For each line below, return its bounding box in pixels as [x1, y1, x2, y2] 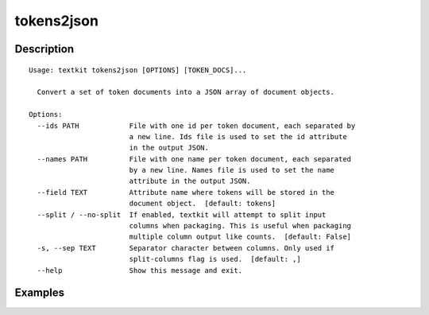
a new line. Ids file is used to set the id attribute [129, 132, 347, 141]
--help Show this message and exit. [37, 266, 242, 274]
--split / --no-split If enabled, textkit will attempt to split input [37, 210, 327, 219]
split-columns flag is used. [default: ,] [129, 255, 301, 264]
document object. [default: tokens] [129, 199, 276, 208]
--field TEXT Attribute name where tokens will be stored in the [37, 188, 335, 196]
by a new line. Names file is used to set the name [129, 165, 335, 175]
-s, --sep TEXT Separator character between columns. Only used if [37, 243, 335, 252]
